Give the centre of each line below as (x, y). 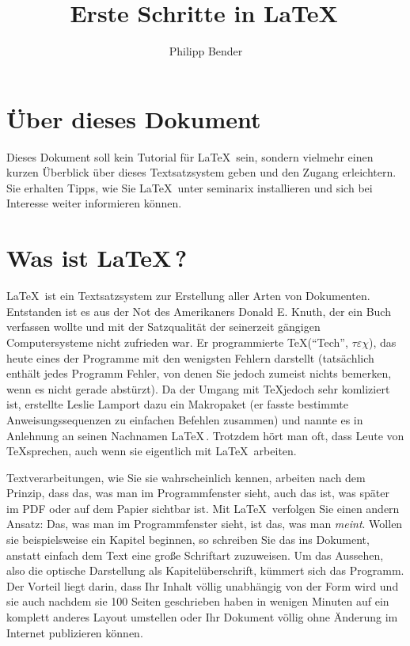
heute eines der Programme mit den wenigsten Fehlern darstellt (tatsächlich (190, 357)
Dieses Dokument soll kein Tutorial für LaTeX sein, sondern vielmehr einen (190, 156)
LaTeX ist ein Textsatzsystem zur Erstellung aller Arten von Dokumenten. (188, 296)
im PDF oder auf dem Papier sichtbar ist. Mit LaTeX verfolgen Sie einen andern (203, 508)
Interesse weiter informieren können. (94, 203)
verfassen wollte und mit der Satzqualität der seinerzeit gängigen (163, 327)
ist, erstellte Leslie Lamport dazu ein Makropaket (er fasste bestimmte (177, 404)
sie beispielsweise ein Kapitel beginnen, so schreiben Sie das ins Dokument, (188, 540)
